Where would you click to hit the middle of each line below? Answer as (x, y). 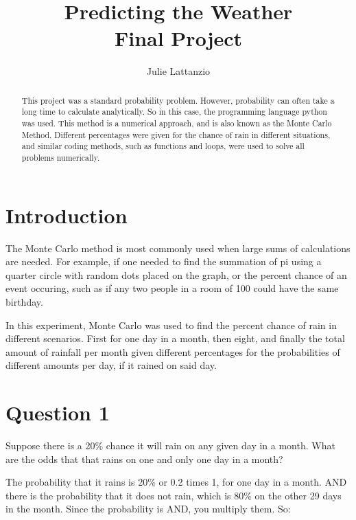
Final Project (178, 38)
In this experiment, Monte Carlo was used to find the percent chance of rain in (171, 325)
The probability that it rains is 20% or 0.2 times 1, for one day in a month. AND (176, 482)
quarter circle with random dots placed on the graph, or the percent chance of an (176, 274)
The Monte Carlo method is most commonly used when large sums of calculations (178, 248)
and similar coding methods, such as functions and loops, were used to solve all (163, 146)
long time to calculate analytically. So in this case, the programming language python (174, 112)
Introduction (67, 215)
